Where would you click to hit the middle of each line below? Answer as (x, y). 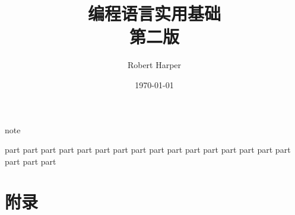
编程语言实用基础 (154, 13)
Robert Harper (154, 65)
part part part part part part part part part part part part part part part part (148, 150)
